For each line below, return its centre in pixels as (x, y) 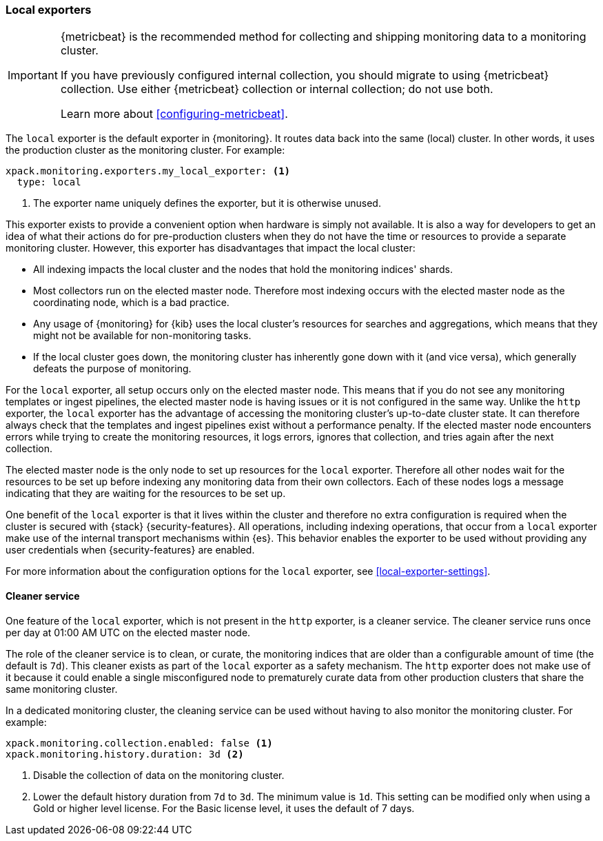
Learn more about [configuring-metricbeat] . (174, 114)
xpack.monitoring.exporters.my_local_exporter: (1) (148, 171)
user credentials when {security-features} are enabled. (130, 550)
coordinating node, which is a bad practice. (131, 303)
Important (33, 75)
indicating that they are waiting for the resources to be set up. (146, 494)
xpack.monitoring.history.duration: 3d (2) (125, 754)
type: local (49, 182)
